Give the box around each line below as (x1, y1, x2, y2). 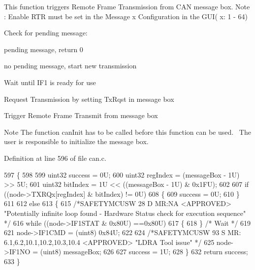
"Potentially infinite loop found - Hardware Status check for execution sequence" (4, 208, 246, 218)
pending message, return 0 (4, 44, 83, 54)
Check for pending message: (4, 28, 88, 38)
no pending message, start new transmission (4, 60, 137, 71)
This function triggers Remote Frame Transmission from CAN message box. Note (4, 1, 250, 11)
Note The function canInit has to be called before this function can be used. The (4, 126, 251, 137)
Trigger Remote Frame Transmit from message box (4, 110, 158, 120)
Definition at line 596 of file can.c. (4, 152, 106, 163)
